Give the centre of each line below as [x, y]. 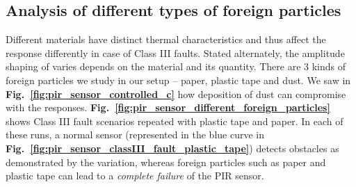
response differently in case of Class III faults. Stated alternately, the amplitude [175, 52]
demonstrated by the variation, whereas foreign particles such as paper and [166, 162]
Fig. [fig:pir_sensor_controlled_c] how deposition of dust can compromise [176, 93]
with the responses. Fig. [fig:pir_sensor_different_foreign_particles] [168, 107]
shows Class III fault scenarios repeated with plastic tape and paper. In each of [175, 121]
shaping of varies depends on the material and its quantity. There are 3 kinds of [176, 66]
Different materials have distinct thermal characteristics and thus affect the [166, 39]
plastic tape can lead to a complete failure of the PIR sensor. [135, 176]
